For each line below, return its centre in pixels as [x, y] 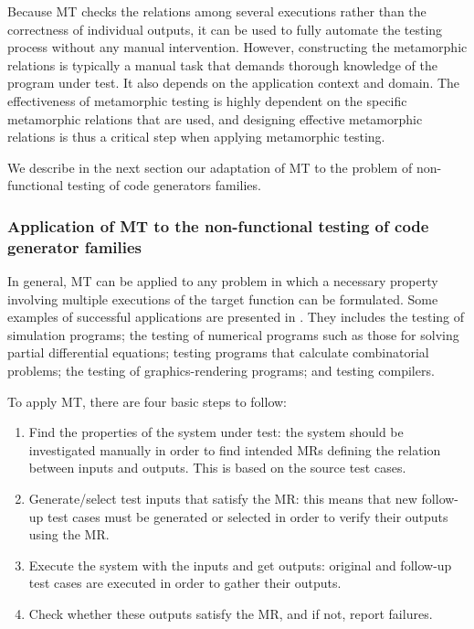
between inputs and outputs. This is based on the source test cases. [217, 468]
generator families [75, 246]
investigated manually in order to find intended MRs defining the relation [235, 449]
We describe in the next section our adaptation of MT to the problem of [210, 167]
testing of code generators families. [164, 185]
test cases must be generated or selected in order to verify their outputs [248, 516]
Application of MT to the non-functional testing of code [218, 225]
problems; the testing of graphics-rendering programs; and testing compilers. [221, 371]
